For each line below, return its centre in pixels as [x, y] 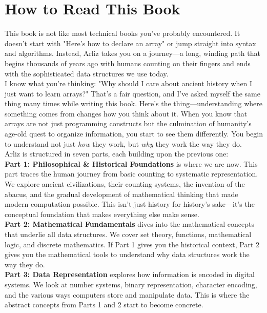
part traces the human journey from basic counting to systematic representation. [131, 174]
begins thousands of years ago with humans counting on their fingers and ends [128, 63]
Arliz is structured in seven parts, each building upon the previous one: [117, 154]
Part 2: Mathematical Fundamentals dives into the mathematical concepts [129, 224]
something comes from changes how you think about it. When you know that [126, 113]
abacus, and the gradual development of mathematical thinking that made [121, 194]
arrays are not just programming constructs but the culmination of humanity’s [128, 123]
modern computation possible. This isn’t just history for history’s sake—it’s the [130, 204]
